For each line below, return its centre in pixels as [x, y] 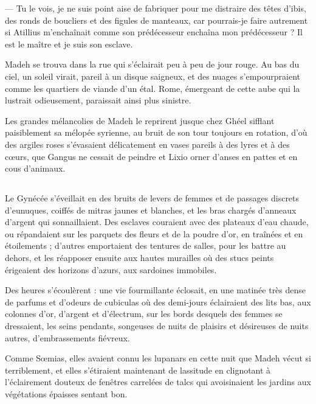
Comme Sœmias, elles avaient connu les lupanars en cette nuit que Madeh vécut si [158, 358]
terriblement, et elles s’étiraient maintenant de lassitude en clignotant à [138, 370]
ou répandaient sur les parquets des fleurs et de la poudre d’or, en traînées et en [154, 233]
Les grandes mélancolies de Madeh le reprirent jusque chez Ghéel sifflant [140, 120]
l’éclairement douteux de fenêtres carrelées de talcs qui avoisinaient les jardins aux [158, 382]
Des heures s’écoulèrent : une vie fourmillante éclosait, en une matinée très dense [156, 290]
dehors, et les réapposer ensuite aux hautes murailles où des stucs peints [139, 258]
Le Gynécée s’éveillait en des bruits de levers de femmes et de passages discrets [152, 198]
